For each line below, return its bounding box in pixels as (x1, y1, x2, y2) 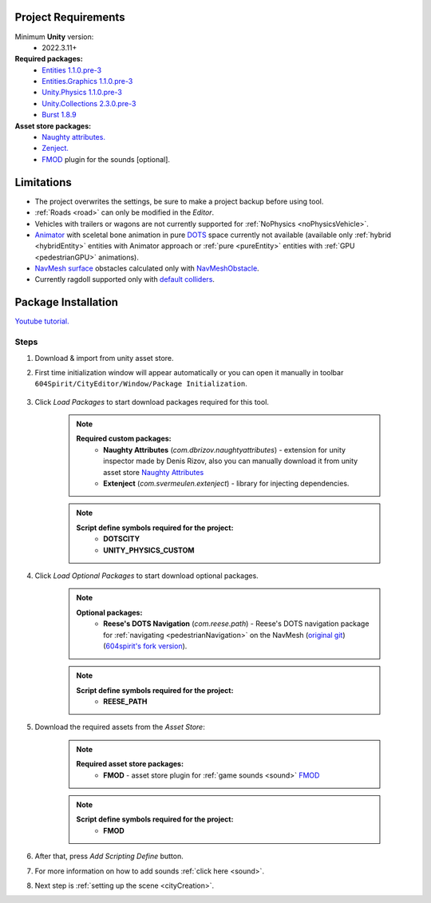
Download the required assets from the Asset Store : (34, 723, 205, 732)
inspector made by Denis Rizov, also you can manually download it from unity (103, 456, 358, 466)
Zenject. (42, 144, 69, 153)
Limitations (14, 176, 72, 189)
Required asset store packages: (76, 759, 184, 769)
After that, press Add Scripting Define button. (34, 851, 184, 861)
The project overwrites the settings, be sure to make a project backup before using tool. (34, 196, 324, 206)
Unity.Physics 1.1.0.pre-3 (42, 88, 123, 97)
